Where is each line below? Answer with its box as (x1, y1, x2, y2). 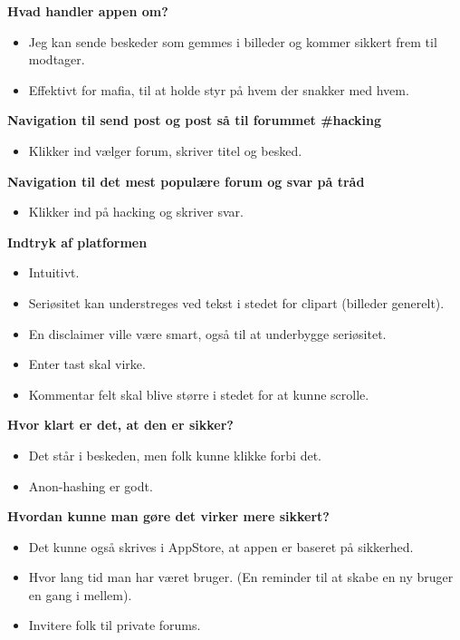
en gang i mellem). (28, 585, 132, 604)
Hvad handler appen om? (7, 2, 168, 20)
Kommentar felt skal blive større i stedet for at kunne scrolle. (28, 384, 369, 403)
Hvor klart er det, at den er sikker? (7, 415, 234, 434)
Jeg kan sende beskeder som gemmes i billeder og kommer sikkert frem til (28, 32, 437, 51)
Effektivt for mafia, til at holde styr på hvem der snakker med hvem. (28, 80, 409, 99)
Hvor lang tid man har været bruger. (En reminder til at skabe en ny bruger (28, 567, 454, 587)
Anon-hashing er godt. (28, 476, 153, 495)
